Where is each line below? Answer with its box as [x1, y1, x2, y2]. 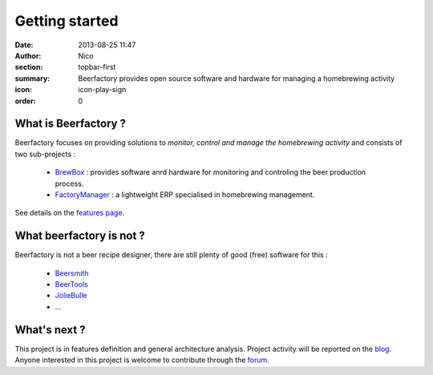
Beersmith [55, 268, 89, 278]
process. [55, 179, 84, 188]
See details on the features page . [14, 208, 124, 218]
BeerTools [55, 280, 88, 289]
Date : [14, 40, 34, 50]
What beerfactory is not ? [14, 229, 146, 243]
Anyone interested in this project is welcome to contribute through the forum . [14, 355, 270, 365]
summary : [14, 73, 51, 83]
